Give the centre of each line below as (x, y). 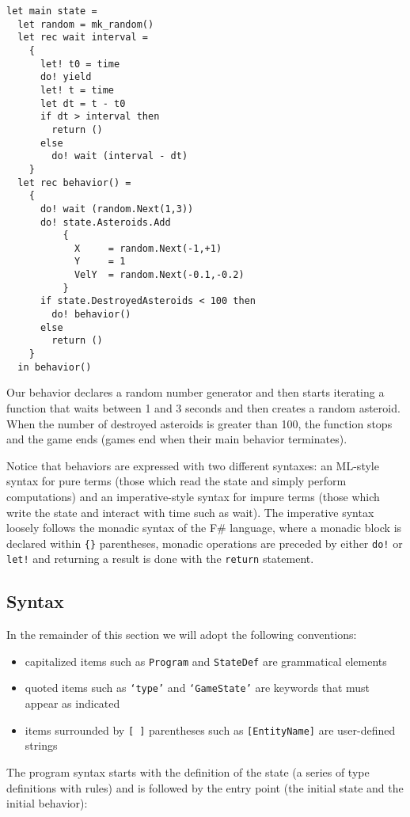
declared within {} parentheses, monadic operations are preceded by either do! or (205, 543)
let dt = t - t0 (83, 103)
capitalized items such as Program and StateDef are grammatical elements (206, 661)
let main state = (52, 11)
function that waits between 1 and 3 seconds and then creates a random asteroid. (203, 407)
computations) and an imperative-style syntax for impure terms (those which (193, 496)
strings (41, 745)
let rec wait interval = (83, 38)
